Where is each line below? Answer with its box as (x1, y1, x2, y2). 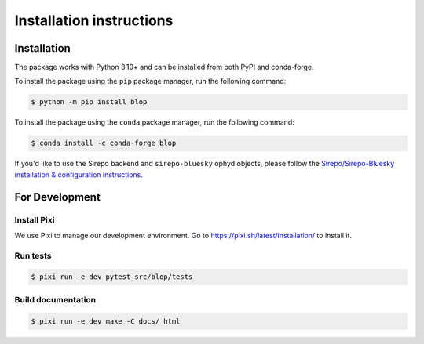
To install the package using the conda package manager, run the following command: (14, 118, 294, 127)
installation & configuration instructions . (14, 169, 143, 179)
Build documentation (14, 294, 97, 305)
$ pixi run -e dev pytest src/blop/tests (31, 273, 193, 281)
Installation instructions (14, 12, 174, 29)
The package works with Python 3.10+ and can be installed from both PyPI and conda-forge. (14, 63, 314, 72)
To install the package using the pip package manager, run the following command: (14, 77, 287, 86)
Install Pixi (14, 214, 55, 225)
